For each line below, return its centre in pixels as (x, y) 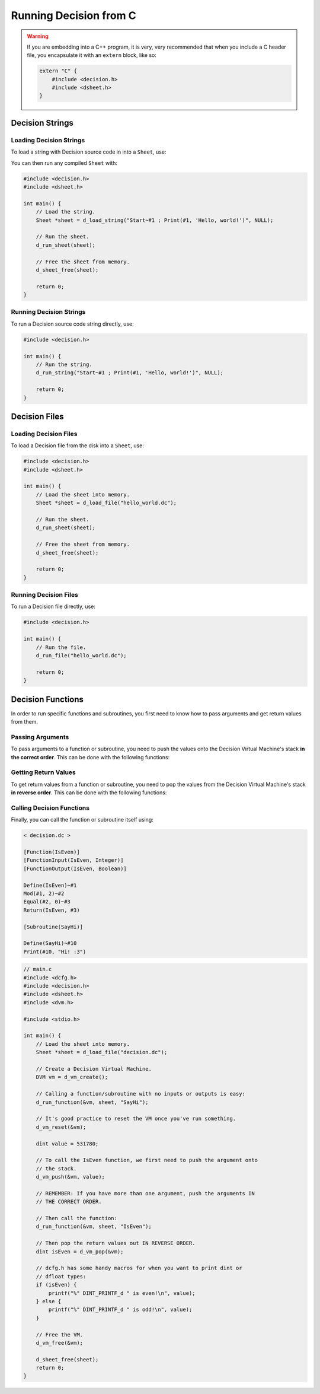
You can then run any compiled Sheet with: (64, 163)
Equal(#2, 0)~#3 (47, 902)
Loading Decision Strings (48, 140)
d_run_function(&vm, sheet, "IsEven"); (94, 1227)
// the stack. (56, 1168)
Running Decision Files (44, 595)
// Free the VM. (59, 1334)
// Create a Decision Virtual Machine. (94, 1069)
